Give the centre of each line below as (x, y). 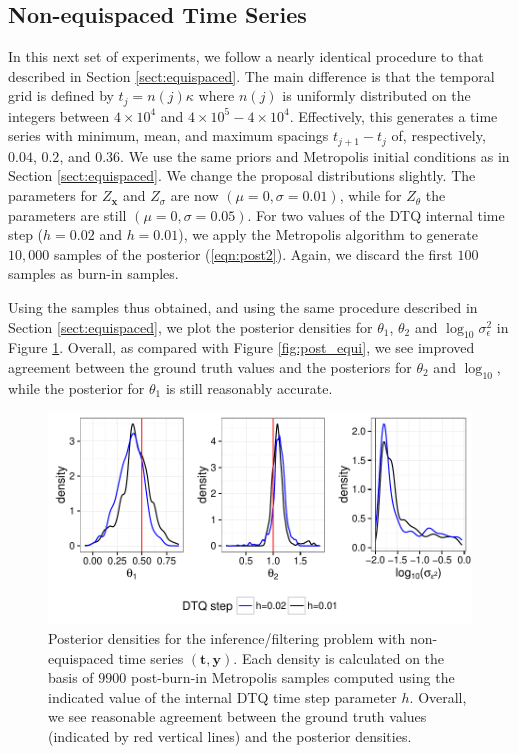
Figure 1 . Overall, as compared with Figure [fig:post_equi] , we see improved (241, 347)
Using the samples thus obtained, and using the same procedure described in (243, 307)
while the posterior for (76, 387)
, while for (370, 195)
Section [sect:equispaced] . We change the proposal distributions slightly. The (242, 175)
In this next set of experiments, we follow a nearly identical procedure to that (246, 56)
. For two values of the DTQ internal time (376, 214)
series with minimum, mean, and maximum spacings (168, 135)
